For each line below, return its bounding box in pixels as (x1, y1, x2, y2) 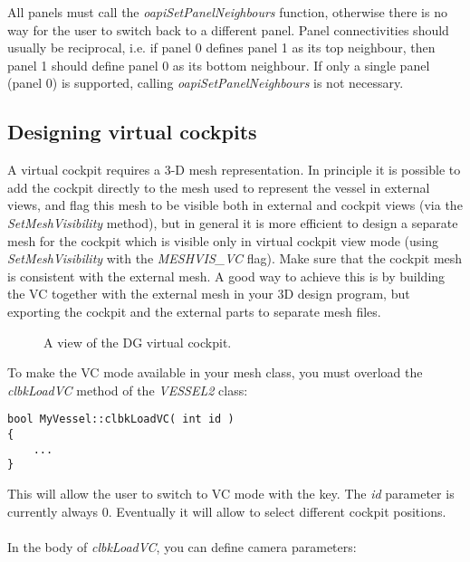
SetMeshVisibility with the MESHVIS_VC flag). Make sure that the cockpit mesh (7, 249, 463, 268)
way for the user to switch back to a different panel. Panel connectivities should (7, 20, 449, 39)
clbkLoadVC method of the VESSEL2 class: (7, 380, 248, 399)
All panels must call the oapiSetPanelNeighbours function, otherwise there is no (7, 3, 447, 21)
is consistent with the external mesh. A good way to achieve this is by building (7, 266, 446, 285)
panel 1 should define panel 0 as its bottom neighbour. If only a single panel (7, 55, 430, 74)
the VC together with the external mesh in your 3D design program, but (7, 284, 410, 303)
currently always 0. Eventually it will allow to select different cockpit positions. (7, 501, 446, 520)
